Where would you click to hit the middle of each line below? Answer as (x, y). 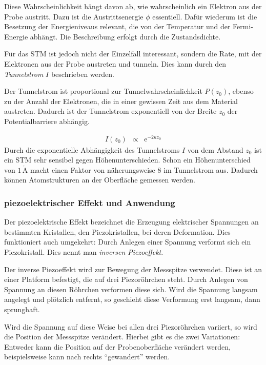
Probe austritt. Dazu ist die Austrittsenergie (74, 16)
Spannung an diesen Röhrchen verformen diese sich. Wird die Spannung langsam (131, 289)
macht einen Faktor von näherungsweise (93, 169)
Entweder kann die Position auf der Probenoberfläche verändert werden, (117, 346)
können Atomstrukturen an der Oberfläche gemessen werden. (100, 180)
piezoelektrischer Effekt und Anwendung (90, 202)
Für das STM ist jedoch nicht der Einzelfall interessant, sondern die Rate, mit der (133, 54)
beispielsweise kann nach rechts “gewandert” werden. (87, 357)
